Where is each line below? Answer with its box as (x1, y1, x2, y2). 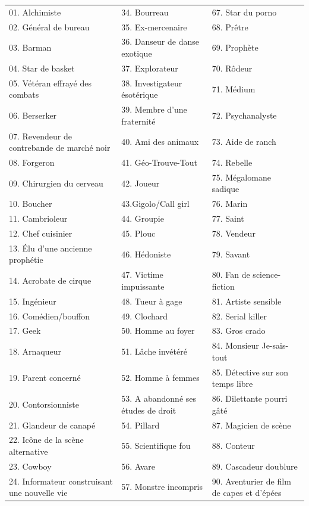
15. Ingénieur (9, 294, 56, 307)
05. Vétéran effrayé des (9, 76, 92, 89)
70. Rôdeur (212, 61, 253, 74)
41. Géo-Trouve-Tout (121, 156, 197, 169)
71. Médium (212, 82, 256, 95)
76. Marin (212, 197, 248, 210)
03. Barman (9, 41, 52, 54)
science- (253, 268, 281, 281)
